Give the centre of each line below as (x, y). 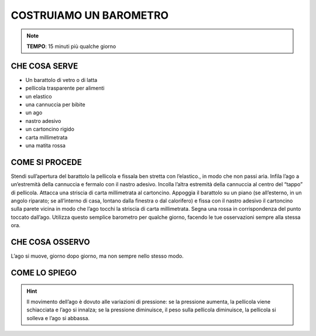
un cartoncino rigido (50, 129)
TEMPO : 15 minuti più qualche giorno (71, 46)
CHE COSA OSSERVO (50, 242)
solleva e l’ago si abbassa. (58, 318)
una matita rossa (45, 145)
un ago (34, 113)
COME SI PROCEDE (46, 162)
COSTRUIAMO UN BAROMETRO (90, 15)
